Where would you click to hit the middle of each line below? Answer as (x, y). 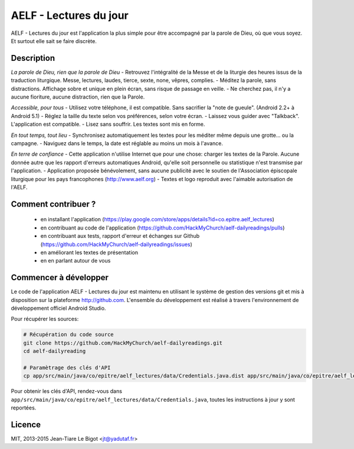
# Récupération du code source (69, 335)
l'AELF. (19, 187)
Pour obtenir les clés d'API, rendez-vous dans (66, 391)
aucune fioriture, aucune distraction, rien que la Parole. (78, 97)
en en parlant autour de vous (76, 261)
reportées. (24, 408)
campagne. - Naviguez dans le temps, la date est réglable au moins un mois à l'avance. (117, 143)
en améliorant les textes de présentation (89, 252)
